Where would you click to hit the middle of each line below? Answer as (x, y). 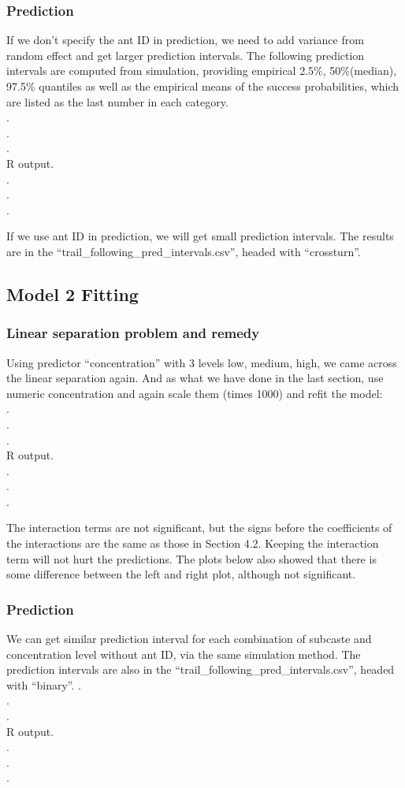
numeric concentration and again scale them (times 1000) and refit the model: (195, 393)
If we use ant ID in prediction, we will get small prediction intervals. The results (200, 236)
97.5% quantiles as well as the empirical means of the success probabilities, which (203, 86)
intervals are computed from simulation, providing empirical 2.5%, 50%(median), (202, 71)
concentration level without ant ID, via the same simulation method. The (184, 654)
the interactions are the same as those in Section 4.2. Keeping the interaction (193, 543)
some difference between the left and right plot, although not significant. (181, 574)
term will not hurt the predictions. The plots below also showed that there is (191, 558)
